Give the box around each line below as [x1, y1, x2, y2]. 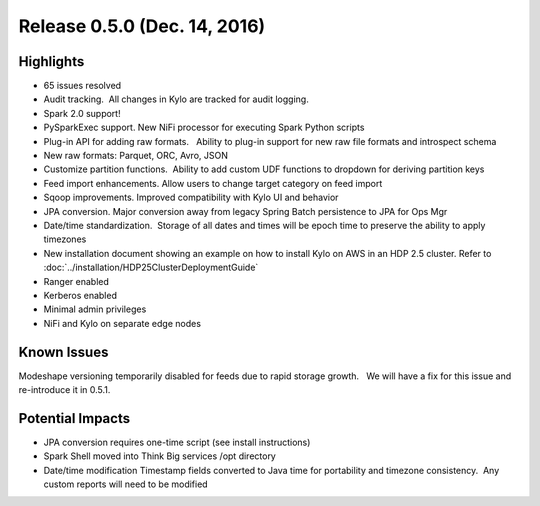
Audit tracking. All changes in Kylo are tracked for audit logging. [43, 93, 309, 105]
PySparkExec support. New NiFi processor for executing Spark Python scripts [43, 121, 365, 134]
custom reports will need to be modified [43, 478, 209, 490]
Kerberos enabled [43, 289, 117, 301]
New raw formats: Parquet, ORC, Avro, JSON [43, 150, 229, 162]
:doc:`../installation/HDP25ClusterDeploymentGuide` [43, 261, 259, 274]
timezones [43, 233, 87, 245]
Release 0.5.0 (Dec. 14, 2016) [18, 15, 266, 37]
